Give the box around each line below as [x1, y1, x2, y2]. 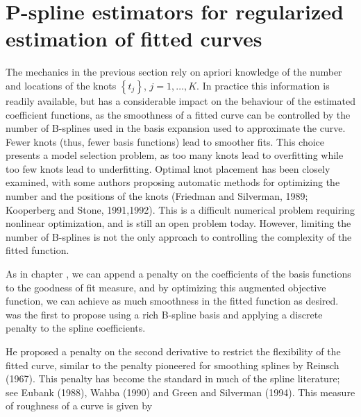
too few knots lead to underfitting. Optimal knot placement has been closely [6, 161, 330, 176]
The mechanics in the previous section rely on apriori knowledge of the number [6, 65, 342, 79]
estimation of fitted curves [6, 24, 262, 53]
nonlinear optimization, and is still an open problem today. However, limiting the [6, 216, 351, 230]
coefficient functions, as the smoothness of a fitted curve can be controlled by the [6, 107, 351, 121]
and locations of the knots [6, 78, 117, 92]
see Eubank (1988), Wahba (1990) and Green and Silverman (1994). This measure [6, 384, 355, 399]
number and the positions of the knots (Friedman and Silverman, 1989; [6, 189, 308, 203]
